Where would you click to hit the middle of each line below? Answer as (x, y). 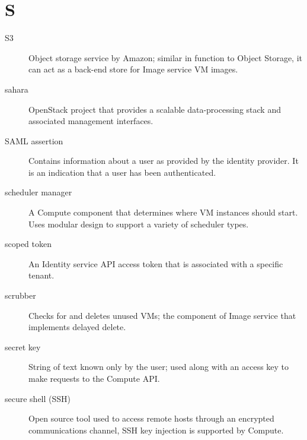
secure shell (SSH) (38, 398)
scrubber (20, 295)
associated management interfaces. (91, 121)
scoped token (28, 244)
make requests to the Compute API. (94, 378)
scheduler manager (39, 192)
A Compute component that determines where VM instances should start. (163, 212)
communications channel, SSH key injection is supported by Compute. (156, 430)
